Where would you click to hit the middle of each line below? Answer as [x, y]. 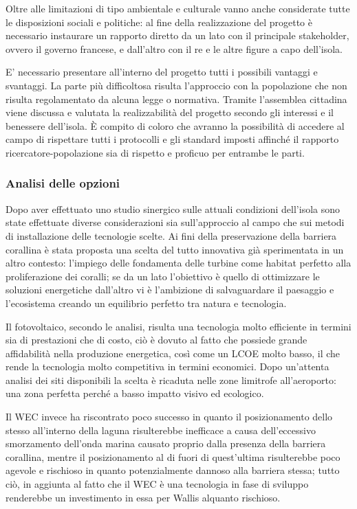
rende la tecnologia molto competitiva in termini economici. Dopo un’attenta [167, 366]
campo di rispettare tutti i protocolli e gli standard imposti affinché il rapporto [172, 139]
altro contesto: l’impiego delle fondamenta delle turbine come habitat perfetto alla [178, 263]
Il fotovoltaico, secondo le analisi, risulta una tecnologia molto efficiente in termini [178, 326]
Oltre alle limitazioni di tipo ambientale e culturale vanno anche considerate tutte [178, 8]
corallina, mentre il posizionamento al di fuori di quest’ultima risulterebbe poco [173, 456]
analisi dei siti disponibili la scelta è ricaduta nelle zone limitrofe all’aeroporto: [171, 380]
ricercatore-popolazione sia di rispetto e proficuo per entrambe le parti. [155, 152]
